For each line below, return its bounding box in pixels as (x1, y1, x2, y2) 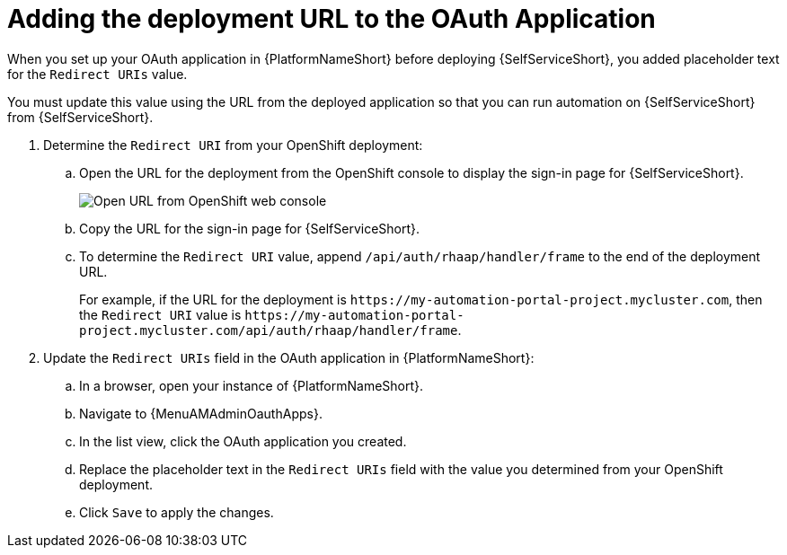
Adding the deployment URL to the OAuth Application (7, 4, 656, 34)
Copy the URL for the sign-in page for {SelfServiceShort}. (79, 220, 420, 236)
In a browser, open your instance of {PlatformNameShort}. (79, 377, 424, 393)
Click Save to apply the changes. (79, 504, 274, 520)
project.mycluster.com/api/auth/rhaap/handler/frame (79, 322, 458, 338)
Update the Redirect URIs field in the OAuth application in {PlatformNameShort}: (43, 349, 535, 366)
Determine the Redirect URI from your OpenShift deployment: (43, 137, 423, 153)
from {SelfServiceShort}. (7, 109, 154, 125)
